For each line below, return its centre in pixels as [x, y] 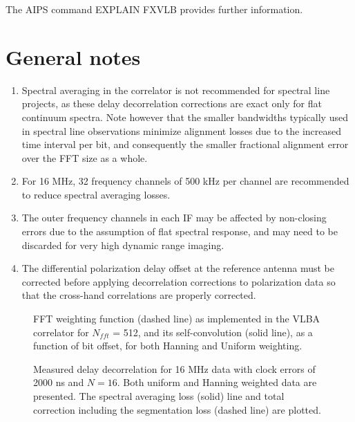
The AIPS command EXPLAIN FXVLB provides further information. [154, 9]
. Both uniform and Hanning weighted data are [217, 382]
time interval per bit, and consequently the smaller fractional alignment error [185, 144]
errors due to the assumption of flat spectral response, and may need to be [180, 231]
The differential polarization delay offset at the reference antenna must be [178, 268]
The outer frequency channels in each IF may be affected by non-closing [174, 218]
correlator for [61, 332]
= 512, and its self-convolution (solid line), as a [213, 332]
